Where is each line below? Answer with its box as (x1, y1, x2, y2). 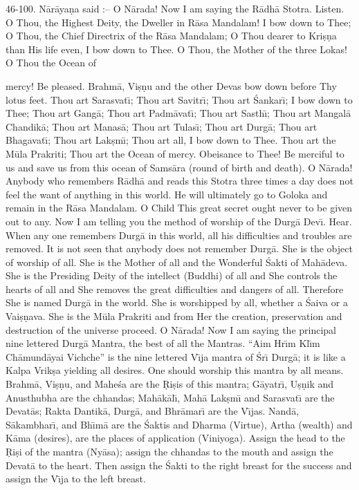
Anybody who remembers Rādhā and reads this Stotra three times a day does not (6, 173, 353, 188)
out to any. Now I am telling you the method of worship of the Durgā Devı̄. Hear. (6, 214, 352, 228)
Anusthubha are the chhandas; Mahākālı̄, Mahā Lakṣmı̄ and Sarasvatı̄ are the (6, 390, 335, 404)
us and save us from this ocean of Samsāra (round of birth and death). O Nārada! (6, 160, 353, 174)
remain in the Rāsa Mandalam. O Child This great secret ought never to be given (6, 200, 353, 215)
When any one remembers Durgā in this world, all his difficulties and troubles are (6, 227, 352, 242)
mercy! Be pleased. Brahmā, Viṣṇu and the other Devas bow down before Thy (6, 78, 337, 93)
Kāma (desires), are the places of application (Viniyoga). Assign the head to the (6, 431, 345, 445)
